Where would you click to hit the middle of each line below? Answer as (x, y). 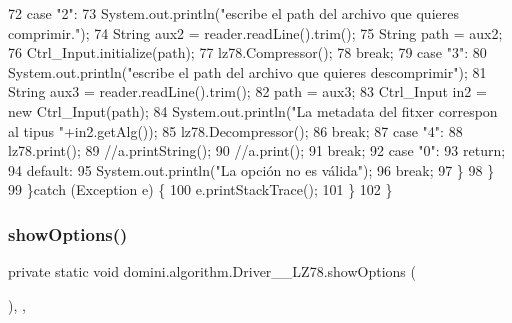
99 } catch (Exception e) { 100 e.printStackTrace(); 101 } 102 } (200, 189)
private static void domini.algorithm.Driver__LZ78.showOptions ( (212, 271)
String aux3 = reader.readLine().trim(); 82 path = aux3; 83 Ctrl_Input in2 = (247, 91)
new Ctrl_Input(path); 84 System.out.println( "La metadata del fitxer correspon (253, 110)
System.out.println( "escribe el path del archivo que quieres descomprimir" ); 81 (247, 71)
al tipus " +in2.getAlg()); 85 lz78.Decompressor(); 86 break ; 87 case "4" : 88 (235, 130)
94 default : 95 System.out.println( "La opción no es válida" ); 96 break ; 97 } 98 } (251, 169)
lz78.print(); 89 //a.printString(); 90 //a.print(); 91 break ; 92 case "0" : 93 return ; (257, 150)
